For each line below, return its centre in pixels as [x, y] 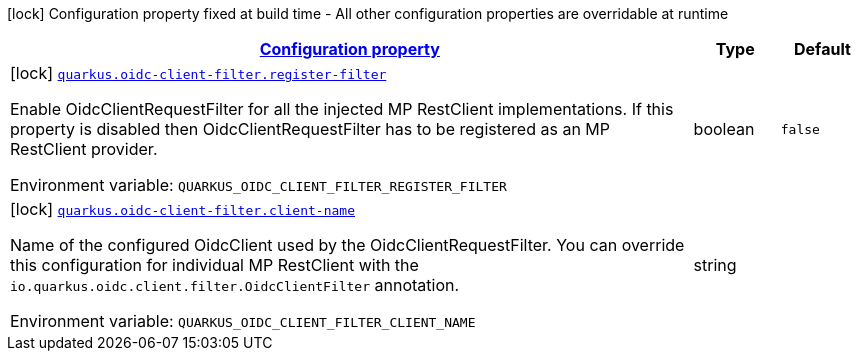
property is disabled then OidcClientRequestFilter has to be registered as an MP [310, 129]
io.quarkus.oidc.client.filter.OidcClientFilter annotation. [235, 285]
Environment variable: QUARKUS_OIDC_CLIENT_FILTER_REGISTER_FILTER [258, 185]
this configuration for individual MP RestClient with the [214, 265]
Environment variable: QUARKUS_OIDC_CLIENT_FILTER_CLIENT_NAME [243, 321]
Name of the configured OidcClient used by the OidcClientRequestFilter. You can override [347, 245]
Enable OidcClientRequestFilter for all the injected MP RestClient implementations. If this [342, 109]
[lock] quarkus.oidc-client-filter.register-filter [198, 73]
